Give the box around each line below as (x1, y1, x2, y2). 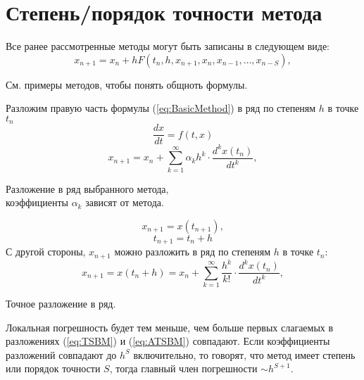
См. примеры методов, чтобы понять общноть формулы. (6, 77, 248, 91)
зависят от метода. (85, 195, 164, 210)
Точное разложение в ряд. (6, 296, 116, 311)
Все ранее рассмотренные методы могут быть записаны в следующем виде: (6, 39, 330, 53)
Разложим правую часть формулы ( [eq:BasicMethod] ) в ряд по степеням (6, 101, 316, 115)
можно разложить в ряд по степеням (114, 244, 271, 259)
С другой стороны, (6, 244, 86, 259)
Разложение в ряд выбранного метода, (6, 181, 169, 196)
